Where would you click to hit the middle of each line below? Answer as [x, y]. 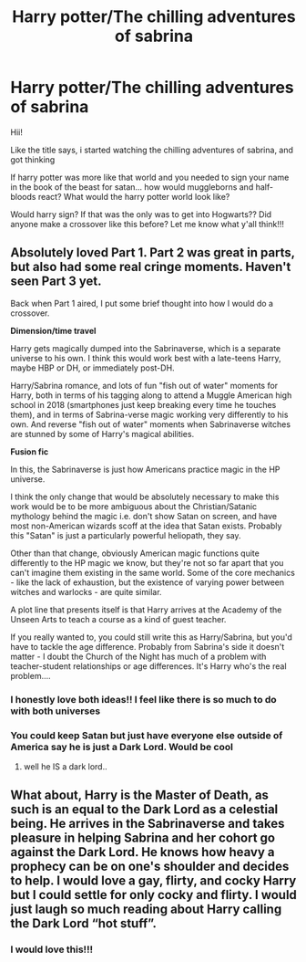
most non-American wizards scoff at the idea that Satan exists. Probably [146, 526]
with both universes [56, 711]
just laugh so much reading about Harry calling [146, 910]
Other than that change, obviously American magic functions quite [135, 553]
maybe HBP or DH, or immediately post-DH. [93, 368]
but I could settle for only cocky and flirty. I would [153, 895]
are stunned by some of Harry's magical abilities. [102, 434]
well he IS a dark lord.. [65, 766]
